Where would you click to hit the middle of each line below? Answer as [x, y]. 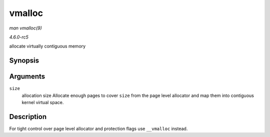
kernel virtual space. [43, 102]
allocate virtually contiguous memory [47, 46]
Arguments [27, 77]
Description [28, 117]
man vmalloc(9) [25, 28]
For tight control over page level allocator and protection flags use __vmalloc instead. [98, 128]
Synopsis [24, 61]
